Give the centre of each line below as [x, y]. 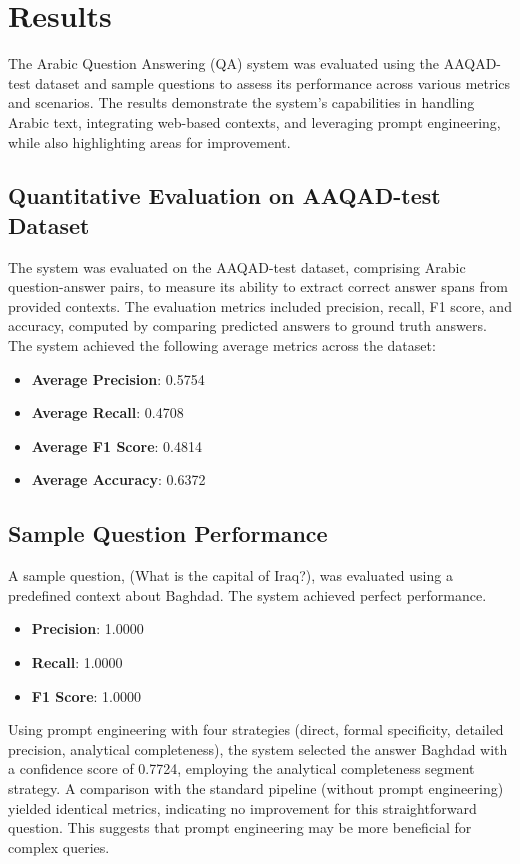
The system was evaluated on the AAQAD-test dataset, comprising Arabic [237, 266]
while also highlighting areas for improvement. [149, 141]
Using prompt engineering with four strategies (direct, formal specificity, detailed [256, 729]
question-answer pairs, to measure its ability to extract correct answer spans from [258, 286]
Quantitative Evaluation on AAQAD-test [224, 195]
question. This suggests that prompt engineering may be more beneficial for [240, 827]
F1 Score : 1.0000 [86, 695]
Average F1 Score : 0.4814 [117, 445]
